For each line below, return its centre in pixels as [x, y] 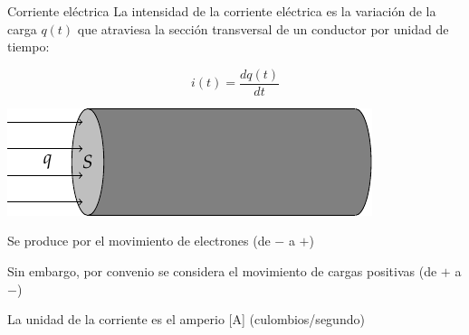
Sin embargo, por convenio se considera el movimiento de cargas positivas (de [222, 271]
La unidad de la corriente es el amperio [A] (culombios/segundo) [186, 319]
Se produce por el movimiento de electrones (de [139, 241]
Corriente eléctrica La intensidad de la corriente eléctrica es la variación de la [222, 11]
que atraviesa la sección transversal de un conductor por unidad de [263, 28]
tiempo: [29, 47]
